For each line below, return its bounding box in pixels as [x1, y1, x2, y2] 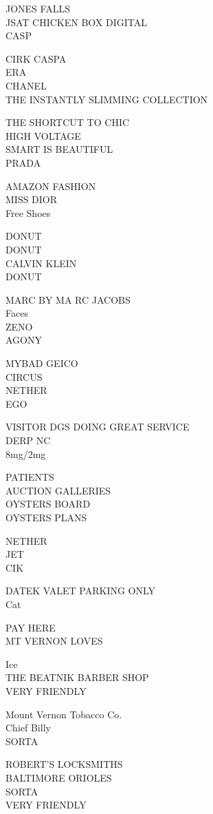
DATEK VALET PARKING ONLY [5, 583, 156, 598]
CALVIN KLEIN [5, 255, 77, 270]
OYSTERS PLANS [5, 510, 87, 524]
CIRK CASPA [5, 51, 67, 65]
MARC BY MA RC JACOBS [5, 292, 131, 306]
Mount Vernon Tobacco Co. [5, 707, 122, 721]
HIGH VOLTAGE [5, 128, 81, 143]
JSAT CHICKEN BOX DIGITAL [5, 14, 148, 29]
